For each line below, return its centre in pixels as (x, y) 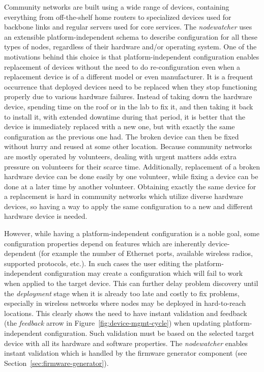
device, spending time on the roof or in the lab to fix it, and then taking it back (129, 106)
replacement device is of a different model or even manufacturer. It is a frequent (129, 77)
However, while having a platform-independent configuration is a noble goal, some (132, 233)
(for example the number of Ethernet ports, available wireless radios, (145, 253)
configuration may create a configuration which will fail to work (144, 273)
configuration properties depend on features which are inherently (105, 243)
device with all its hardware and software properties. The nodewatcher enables (126, 343)
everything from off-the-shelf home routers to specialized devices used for (118, 17)
